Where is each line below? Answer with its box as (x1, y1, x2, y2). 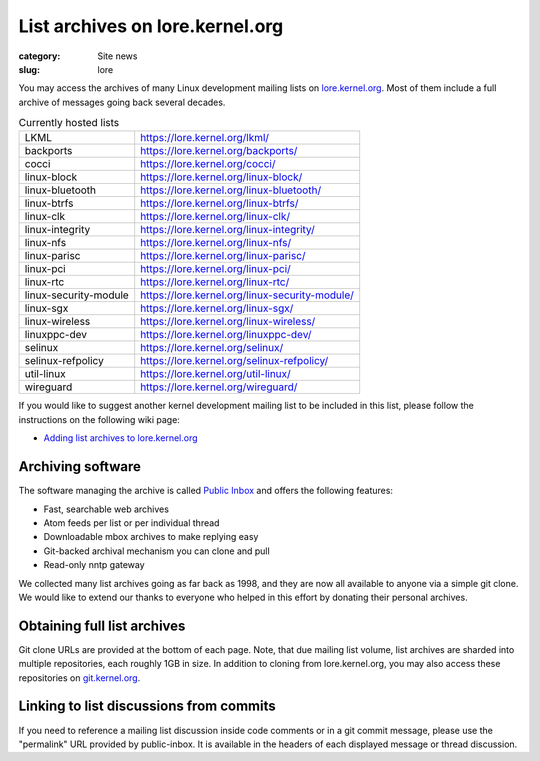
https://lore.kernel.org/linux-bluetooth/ (140, 183, 322, 197)
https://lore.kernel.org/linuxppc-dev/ (140, 328, 312, 342)
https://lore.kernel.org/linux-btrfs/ (140, 196, 299, 210)
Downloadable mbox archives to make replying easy (43, 531, 259, 543)
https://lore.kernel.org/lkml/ (140, 131, 270, 145)
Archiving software (18, 458, 142, 475)
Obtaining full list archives (18, 617, 186, 634)
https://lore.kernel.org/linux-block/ (140, 170, 303, 184)
